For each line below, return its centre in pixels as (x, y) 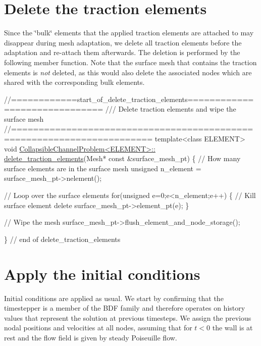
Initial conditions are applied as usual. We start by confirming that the (114, 298)
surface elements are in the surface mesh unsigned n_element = (103, 168)
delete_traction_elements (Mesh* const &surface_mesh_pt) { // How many (122, 158)
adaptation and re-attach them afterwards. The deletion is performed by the (122, 52)
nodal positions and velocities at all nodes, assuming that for (98, 328)
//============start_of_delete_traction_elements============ (129, 99)
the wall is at (232, 328)
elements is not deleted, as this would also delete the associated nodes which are (128, 72)
